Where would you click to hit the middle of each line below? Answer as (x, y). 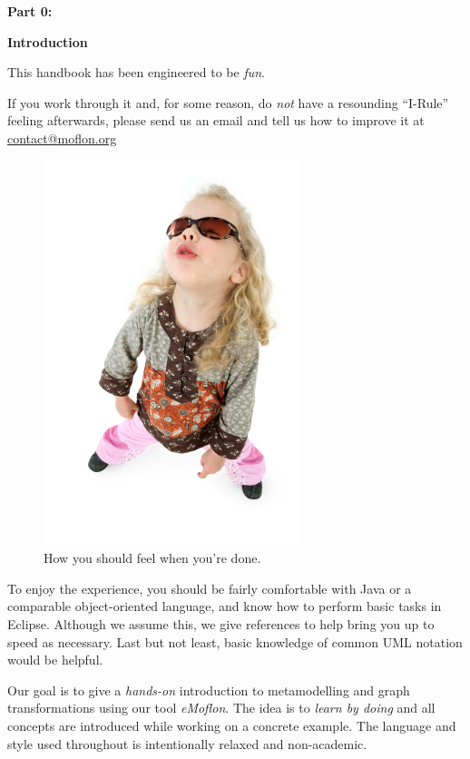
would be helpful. (55, 660)
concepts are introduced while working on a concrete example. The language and (232, 725)
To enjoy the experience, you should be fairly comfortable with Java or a (210, 588)
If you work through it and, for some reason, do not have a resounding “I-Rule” (228, 102)
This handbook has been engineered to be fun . (136, 72)
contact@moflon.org (62, 138)
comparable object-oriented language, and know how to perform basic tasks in (225, 606)
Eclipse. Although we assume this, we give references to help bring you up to (221, 623)
